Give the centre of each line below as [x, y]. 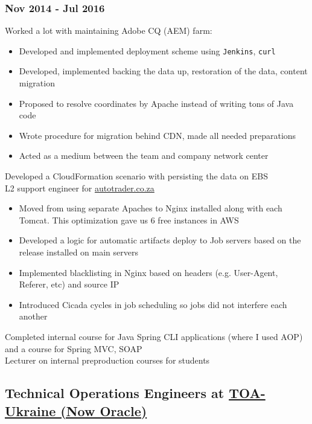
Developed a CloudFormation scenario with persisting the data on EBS [136, 176]
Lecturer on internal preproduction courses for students [107, 360]
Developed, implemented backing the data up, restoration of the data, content [163, 71]
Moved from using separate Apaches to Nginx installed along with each [151, 208]
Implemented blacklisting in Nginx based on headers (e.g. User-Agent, [148, 272]
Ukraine [30, 410]
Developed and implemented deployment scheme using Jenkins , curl [147, 50]
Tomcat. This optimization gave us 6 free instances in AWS [129, 220]
